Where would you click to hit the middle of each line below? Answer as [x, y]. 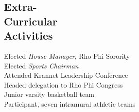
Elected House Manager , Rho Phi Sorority [67, 56]
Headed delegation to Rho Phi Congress [63, 84]
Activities [28, 35]
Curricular [31, 21]
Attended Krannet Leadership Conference [66, 75]
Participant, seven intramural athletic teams [70, 103]
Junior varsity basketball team [49, 94]
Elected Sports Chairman [41, 65]
